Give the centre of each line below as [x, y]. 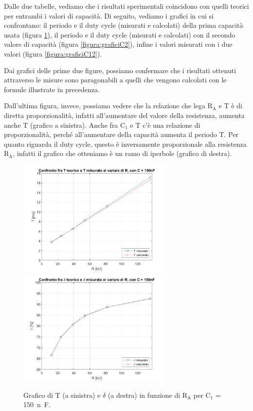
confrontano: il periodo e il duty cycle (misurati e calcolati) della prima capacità [124, 25]
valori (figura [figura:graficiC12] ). [53, 53]
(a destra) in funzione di [144, 395]
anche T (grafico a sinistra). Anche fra [61, 125]
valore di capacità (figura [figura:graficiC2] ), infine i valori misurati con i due [118, 44]
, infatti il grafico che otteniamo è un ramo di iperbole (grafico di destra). [122, 153]
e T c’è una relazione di [165, 125]
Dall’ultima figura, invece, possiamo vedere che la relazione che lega [105, 106]
